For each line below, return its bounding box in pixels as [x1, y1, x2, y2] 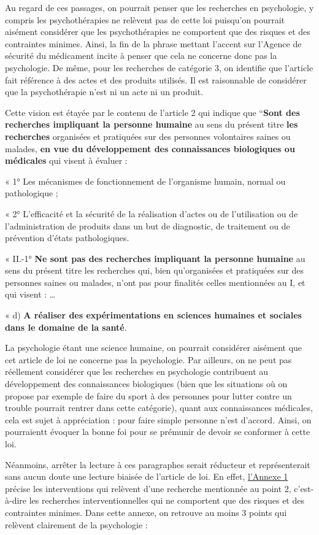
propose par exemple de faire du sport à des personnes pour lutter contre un [5, 389, 292, 402]
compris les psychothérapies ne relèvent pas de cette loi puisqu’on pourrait [5, 13, 285, 26]
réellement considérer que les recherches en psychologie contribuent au [5, 365, 269, 378]
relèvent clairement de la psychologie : [5, 518, 148, 531]
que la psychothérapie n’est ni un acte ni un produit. [5, 85, 204, 98]
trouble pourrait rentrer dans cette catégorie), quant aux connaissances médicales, [5, 401, 313, 414]
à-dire [5, 494, 27, 507]
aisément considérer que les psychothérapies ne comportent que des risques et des [5, 25, 310, 38]
